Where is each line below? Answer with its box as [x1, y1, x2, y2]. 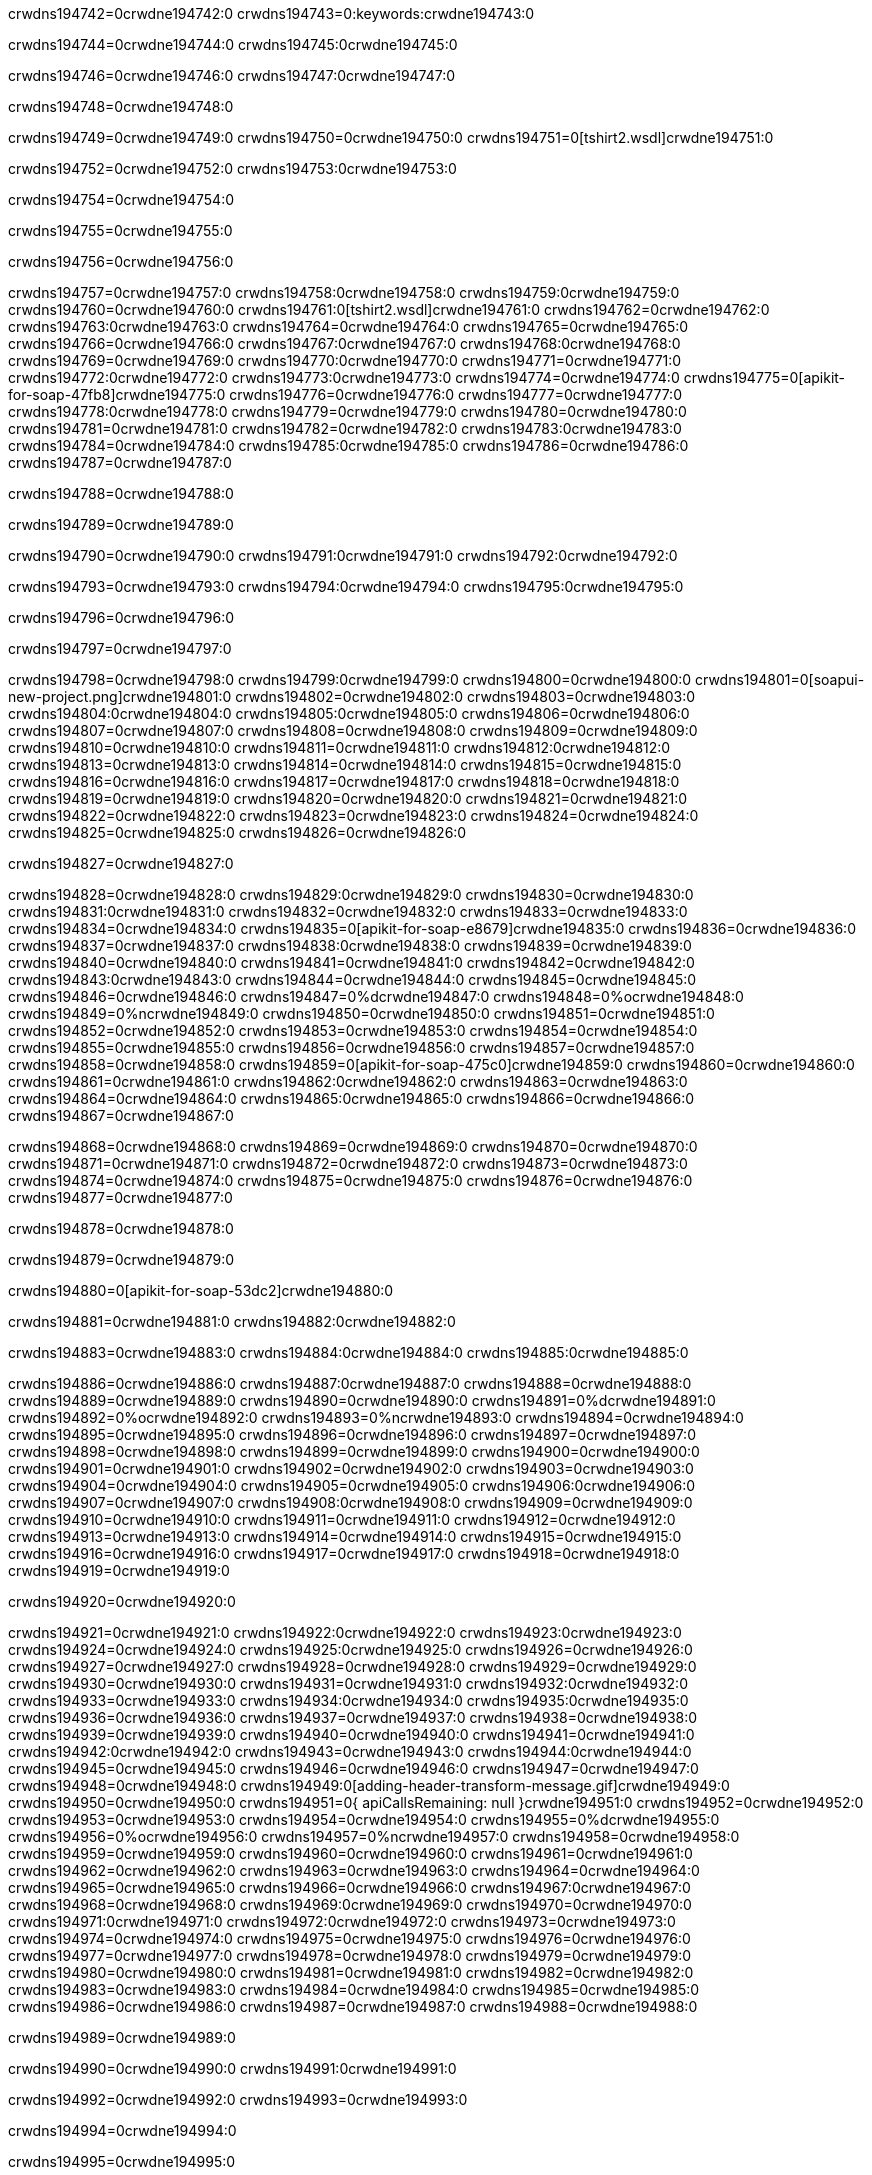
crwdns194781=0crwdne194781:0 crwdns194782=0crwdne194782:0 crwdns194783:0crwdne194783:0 [8, 420, 682, 437]
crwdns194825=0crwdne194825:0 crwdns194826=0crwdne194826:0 [8, 824, 467, 841]
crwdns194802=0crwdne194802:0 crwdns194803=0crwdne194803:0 [235, 688, 696, 705]
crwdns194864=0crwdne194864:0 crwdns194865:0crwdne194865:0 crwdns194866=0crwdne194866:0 [8, 1090, 694, 1107]
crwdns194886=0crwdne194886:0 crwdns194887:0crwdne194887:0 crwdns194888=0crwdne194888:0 [8, 1375, 692, 1392]
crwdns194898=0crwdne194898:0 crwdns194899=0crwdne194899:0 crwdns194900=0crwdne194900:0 [8, 1443, 700, 1460]
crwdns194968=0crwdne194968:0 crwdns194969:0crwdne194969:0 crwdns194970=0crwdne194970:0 [8, 1896, 692, 1913]
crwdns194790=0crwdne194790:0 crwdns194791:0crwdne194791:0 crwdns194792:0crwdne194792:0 [8, 547, 678, 564]
